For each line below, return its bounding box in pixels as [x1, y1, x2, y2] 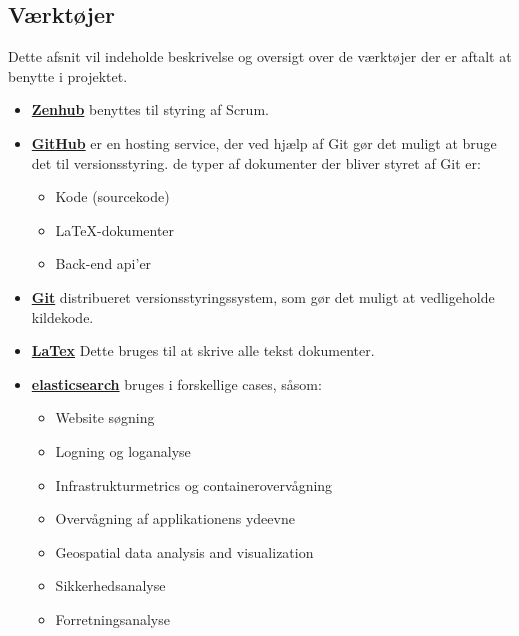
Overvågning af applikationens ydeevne [55, 508, 295, 529]
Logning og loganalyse [55, 440, 191, 461]
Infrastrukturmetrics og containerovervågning [55, 474, 333, 495]
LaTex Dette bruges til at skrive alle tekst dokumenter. [31, 340, 375, 361]
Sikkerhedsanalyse [55, 575, 166, 596]
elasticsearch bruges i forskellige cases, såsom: [31, 373, 322, 394]
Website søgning [55, 407, 155, 428]
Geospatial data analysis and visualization [55, 541, 314, 562]
